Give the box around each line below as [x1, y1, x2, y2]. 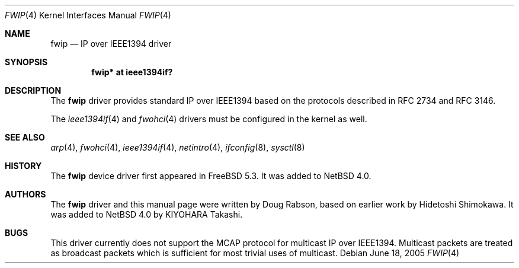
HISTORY [5, 161, 42, 171]
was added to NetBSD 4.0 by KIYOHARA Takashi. [50, 209, 243, 219]
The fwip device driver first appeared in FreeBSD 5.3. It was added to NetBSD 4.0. [50, 171, 371, 181]
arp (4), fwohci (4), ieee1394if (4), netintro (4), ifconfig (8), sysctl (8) [50, 142, 305, 152]
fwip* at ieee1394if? [91, 67, 173, 77]
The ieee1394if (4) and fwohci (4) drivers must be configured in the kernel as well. [50, 114, 367, 124]
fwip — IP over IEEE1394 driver [50, 39, 172, 49]
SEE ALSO [5, 132, 45, 142]
